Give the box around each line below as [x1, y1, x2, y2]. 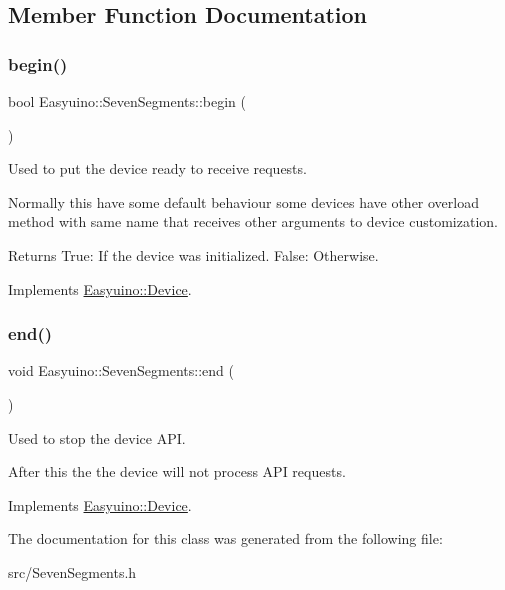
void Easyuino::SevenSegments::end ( [8, 360, 234, 381]
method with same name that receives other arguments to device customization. [8, 211, 498, 232]
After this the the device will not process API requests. [8, 461, 346, 482]
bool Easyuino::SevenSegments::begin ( [8, 91, 246, 111]
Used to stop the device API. [8, 427, 186, 448]
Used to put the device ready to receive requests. [8, 158, 307, 179]
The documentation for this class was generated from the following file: [8, 528, 443, 549]
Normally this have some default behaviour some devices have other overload [8, 191, 479, 212]
